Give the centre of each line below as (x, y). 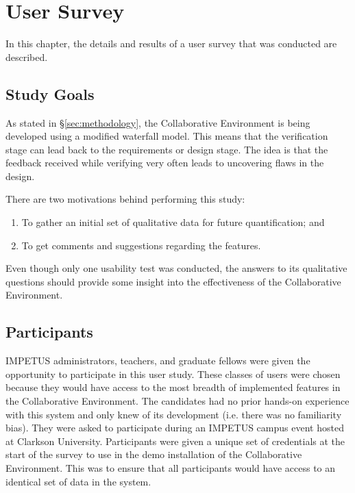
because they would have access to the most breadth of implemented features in (173, 387)
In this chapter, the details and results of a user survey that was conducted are (171, 43)
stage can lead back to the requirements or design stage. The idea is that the (167, 149)
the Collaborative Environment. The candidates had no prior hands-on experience (177, 401)
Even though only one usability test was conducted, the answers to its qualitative (176, 268)
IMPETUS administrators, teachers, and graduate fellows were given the (158, 361)
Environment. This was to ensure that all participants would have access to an (171, 468)
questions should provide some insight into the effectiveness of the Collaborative (173, 281)
